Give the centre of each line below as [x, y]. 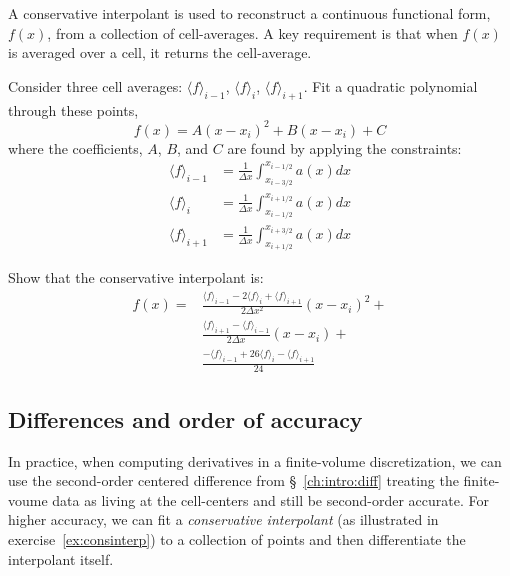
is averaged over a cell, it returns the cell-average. [160, 52]
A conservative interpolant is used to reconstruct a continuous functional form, [249, 13]
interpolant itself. [61, 558]
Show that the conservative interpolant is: [136, 277]
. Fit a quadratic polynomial [390, 85]
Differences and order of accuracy [185, 418]
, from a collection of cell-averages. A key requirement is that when [252, 32]
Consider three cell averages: [95, 85]
